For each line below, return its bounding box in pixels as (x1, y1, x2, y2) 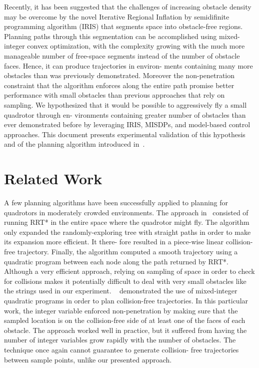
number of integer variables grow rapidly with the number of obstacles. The (4, 334, 236, 345)
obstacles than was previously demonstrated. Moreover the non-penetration (4, 70, 235, 81)
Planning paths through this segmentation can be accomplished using (4, 31, 217, 41)
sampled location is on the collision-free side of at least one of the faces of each (4, 315, 245, 325)
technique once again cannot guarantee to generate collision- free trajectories (4, 344, 239, 354)
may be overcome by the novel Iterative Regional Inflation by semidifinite (4, 11, 229, 22)
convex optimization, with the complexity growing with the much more (27, 41, 245, 51)
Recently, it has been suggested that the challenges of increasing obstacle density (4, 2, 251, 12)
